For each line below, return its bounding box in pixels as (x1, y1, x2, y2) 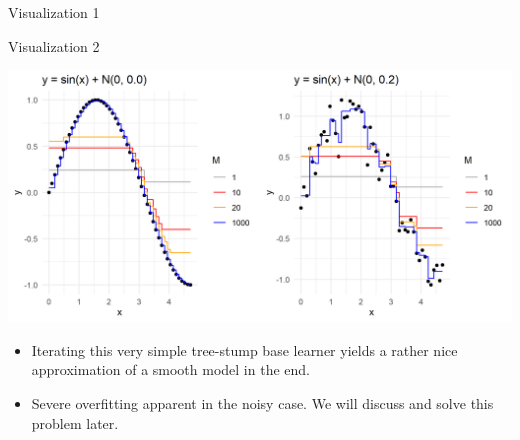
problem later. (31, 412, 119, 433)
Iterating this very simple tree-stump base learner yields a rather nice (31, 339, 458, 360)
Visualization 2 (8, 35, 100, 56)
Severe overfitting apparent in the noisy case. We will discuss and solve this (31, 392, 494, 413)
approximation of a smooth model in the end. (31, 359, 310, 380)
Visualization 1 (8, 2, 100, 22)
